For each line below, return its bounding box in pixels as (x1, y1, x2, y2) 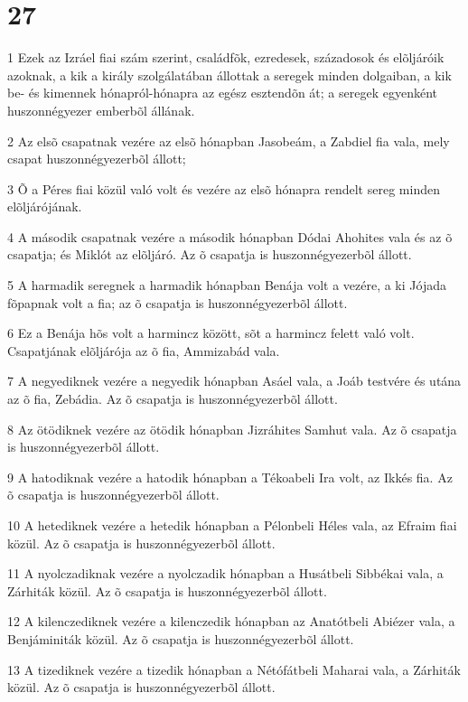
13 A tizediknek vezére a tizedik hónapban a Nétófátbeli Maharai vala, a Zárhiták (7, 660, 461, 679)
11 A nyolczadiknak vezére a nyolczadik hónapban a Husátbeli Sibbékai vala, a (7, 564, 444, 583)
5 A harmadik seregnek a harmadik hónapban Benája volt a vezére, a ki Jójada (7, 276, 446, 295)
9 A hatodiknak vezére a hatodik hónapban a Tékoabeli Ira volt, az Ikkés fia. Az (7, 467, 453, 486)
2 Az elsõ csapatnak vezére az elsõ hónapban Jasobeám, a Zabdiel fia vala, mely (7, 131, 450, 150)
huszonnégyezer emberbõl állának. (7, 100, 195, 119)
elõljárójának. (7, 197, 82, 216)
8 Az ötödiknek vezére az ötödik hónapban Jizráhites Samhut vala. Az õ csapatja (7, 419, 457, 438)
